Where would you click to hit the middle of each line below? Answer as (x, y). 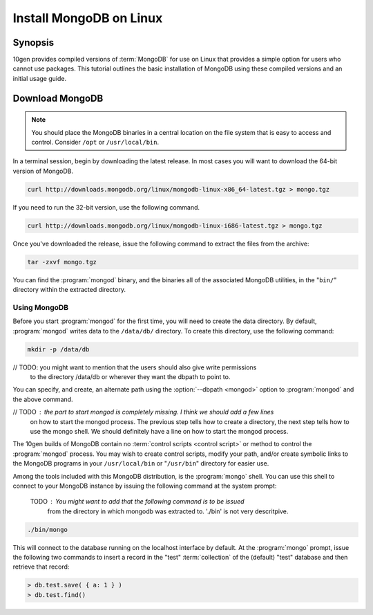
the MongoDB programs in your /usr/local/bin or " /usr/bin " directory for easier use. (141, 463)
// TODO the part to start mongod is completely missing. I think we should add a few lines (143, 412)
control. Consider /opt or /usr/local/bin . (95, 143)
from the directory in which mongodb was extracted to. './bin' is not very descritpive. (168, 511)
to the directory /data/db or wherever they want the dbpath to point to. (130, 377)
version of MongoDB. (43, 171)
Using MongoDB (41, 307)
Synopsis (34, 43)
